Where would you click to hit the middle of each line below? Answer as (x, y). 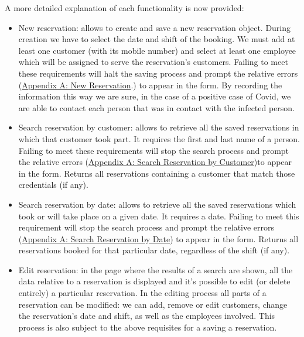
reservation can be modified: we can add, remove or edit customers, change (153, 304)
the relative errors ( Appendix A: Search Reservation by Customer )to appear (155, 162)
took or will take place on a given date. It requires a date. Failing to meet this (159, 216)
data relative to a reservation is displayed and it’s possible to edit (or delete (154, 281)
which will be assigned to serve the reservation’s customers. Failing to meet (153, 62)
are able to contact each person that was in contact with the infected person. (157, 107)
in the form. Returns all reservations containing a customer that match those (157, 173)
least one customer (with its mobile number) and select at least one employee (157, 50)
